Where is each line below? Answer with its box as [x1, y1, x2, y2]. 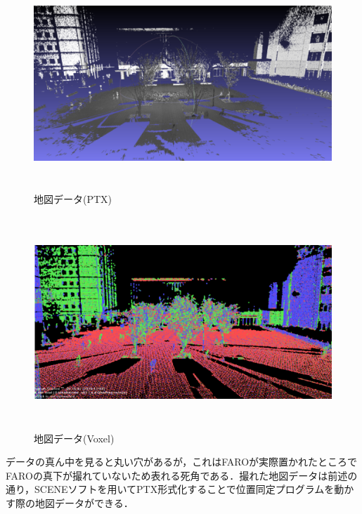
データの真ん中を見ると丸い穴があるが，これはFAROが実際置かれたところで [6, 454, 358, 469]
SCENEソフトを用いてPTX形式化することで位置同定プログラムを [34, 482, 335, 496]
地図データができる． [34, 495, 134, 510]
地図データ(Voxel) [34, 430, 115, 445]
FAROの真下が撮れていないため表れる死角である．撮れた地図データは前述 [6, 468, 348, 482]
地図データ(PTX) [34, 191, 112, 206]
